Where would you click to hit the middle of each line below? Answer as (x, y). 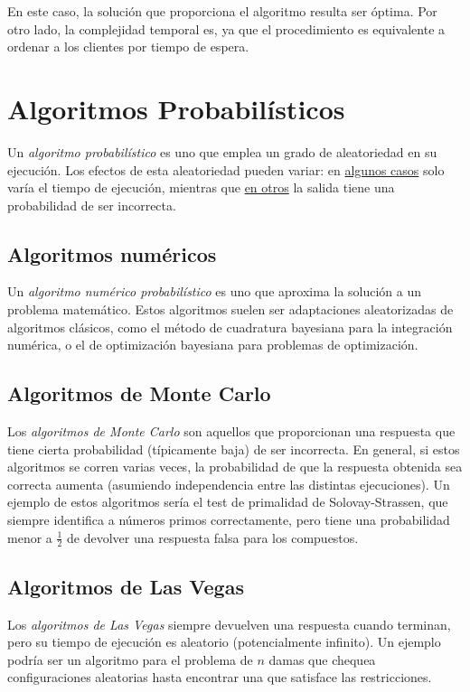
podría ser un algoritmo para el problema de (130, 659)
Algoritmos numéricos (112, 253)
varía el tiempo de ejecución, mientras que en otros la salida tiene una (201, 187)
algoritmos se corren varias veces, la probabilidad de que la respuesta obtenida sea (235, 467)
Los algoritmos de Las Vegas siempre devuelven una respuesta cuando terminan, (229, 624)
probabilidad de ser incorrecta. (92, 205)
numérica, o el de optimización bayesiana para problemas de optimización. (213, 345)
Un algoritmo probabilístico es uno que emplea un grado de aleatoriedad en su (222, 151)
